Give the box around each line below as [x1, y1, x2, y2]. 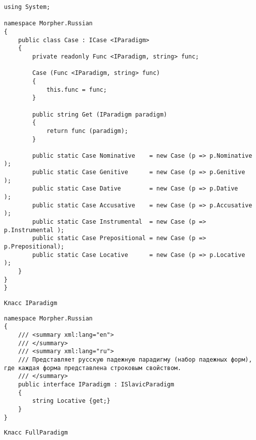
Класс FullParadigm [4, 429, 68, 437]
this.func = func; [46, 86, 107, 93]
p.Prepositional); [4, 243, 64, 251]
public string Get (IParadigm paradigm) [32, 111, 167, 118]
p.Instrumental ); [4, 226, 64, 234]
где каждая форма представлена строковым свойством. [4, 364, 181, 372]
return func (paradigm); [46, 127, 128, 134]
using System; [4, 3, 51, 10]
